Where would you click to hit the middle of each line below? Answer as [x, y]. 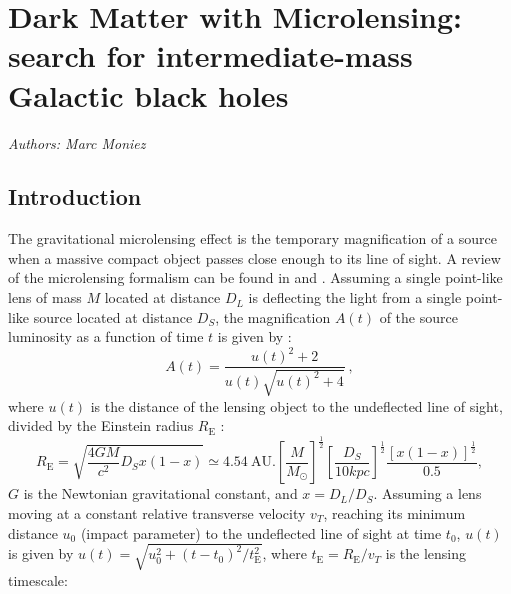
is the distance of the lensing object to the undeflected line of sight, [296, 405]
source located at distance [113, 316]
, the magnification [273, 316]
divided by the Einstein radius [101, 425]
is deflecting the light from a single [355, 297]
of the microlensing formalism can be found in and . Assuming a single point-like [255, 277]
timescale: [38, 579]
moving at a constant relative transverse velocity [157, 512]
